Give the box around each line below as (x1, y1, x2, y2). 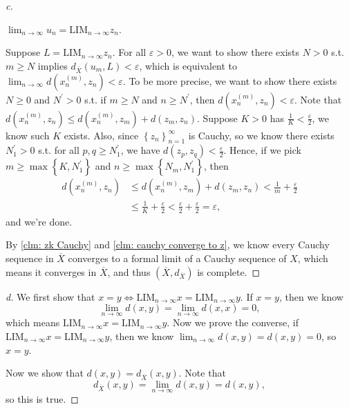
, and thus (107, 264, 151, 279)
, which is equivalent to (139, 58, 238, 72)
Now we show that (6, 366, 84, 380)
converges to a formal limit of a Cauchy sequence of (68, 250, 287, 265)
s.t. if (84, 92, 106, 106)
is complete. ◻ (197, 264, 261, 279)
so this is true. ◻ (6, 392, 79, 406)
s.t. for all (38, 143, 79, 157)
